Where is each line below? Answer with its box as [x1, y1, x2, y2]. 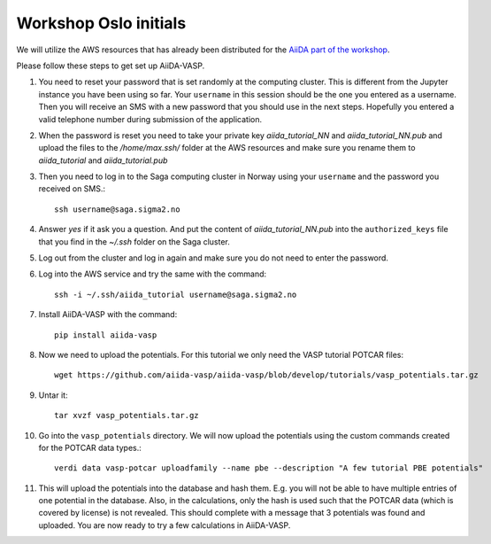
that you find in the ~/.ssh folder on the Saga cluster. [38, 236, 230, 247]
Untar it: [38, 390, 68, 400]
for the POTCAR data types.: [38, 442, 142, 453]
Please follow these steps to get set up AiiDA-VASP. [16, 60, 205, 71]
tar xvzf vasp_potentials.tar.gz [54, 410, 199, 421]
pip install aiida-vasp [54, 330, 157, 340]
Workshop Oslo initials [16, 13, 187, 33]
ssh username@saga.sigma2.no [54, 204, 180, 214]
